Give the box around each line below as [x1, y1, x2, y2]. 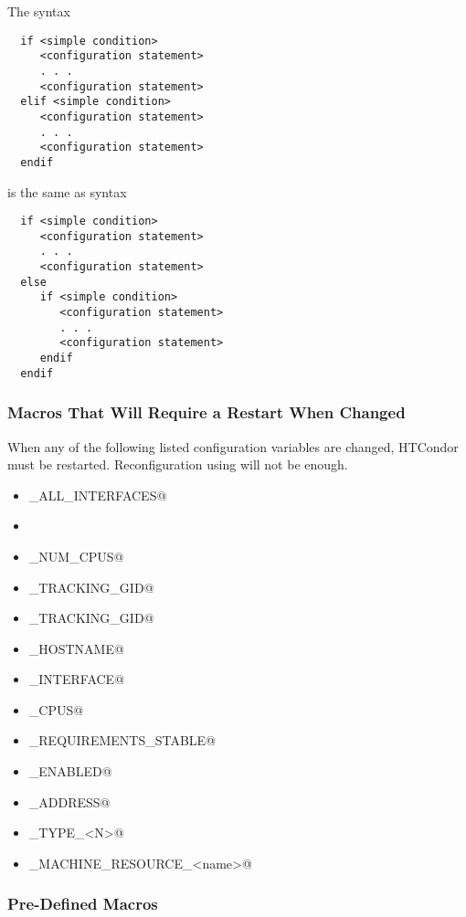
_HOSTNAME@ [28, 638, 124, 658]
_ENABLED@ [28, 762, 112, 781]
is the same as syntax [7, 182, 127, 201]
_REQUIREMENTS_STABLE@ [28, 731, 217, 750]
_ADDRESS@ [28, 792, 111, 811]
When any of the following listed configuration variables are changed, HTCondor [7, 437, 459, 456]
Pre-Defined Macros [7, 892, 158, 915]
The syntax [7, 2, 70, 20]
